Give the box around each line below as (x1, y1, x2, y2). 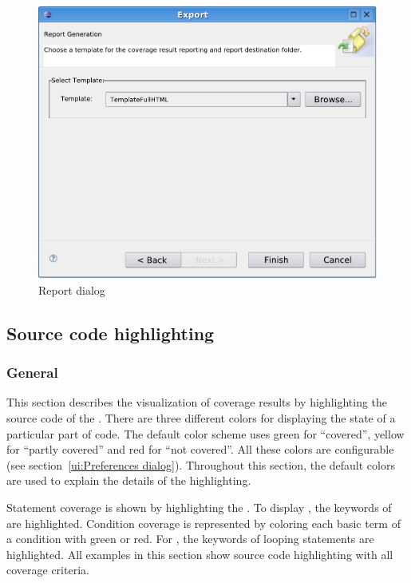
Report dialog (38, 281, 105, 298)
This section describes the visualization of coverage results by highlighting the (6, 394, 388, 410)
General (6, 363, 58, 383)
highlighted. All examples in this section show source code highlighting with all (6, 545, 393, 562)
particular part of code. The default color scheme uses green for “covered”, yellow (6, 425, 405, 442)
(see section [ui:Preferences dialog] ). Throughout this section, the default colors (6, 456, 395, 473)
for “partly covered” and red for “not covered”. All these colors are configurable (6, 441, 394, 458)
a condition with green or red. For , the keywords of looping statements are (6, 530, 374, 547)
